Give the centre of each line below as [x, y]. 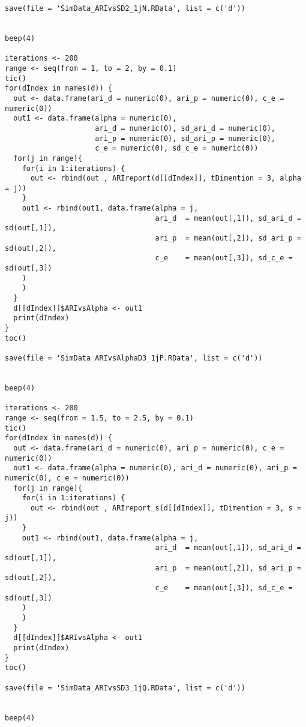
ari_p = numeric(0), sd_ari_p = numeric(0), [185, 138]
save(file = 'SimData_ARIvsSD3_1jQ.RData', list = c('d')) [125, 688]
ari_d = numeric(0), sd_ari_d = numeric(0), [185, 128]
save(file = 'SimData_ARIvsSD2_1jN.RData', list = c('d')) [125, 8]
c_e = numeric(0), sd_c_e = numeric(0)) [177, 148]
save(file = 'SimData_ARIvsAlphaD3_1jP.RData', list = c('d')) [134, 358]
